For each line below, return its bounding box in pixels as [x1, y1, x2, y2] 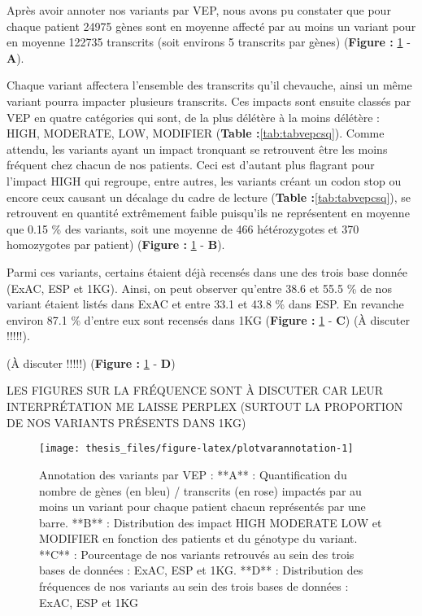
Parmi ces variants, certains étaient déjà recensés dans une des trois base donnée [7, 263, 407, 280]
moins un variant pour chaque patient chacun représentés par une [39, 498, 366, 515]
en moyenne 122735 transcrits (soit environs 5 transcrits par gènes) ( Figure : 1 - [7, 33, 411, 50]
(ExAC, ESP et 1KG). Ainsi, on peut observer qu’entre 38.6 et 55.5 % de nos [7, 279, 392, 296]
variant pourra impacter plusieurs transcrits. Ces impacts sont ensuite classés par [7, 92, 411, 109]
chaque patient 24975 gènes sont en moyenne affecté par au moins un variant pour [7, 17, 416, 34]
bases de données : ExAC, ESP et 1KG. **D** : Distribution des [39, 561, 363, 579]
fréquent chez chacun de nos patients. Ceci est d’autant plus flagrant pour [7, 156, 375, 173]
